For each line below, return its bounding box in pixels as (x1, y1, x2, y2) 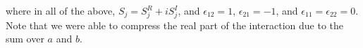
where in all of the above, (6, 3, 116, 17)
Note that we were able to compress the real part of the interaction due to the (6, 17, 344, 32)
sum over (6, 31, 44, 46)
